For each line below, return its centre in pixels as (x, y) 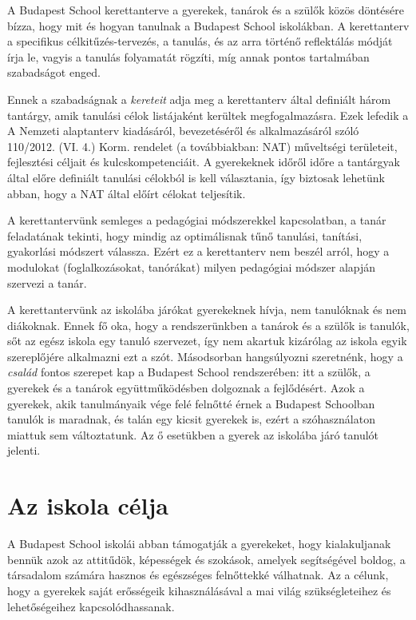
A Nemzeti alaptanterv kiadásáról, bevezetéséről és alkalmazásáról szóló (183, 131)
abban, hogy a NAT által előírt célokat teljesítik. (127, 193)
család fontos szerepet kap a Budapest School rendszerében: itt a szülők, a (189, 372)
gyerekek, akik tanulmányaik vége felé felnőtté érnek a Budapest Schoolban (191, 403)
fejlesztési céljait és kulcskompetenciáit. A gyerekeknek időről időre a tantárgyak (204, 162)
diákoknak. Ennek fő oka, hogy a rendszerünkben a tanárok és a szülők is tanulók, (208, 325)
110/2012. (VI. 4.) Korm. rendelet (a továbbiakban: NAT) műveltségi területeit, (202, 146)
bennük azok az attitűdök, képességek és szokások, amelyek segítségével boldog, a (206, 559)
